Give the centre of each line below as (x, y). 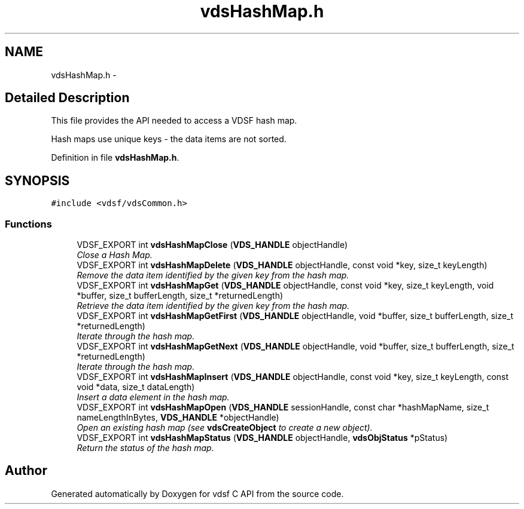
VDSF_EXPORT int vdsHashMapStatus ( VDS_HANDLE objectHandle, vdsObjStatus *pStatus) (262, 438)
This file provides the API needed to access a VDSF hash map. (174, 121)
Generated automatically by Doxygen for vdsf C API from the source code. (197, 493)
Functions (28, 224)
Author (26, 471)
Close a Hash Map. (115, 255)
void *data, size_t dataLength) (136, 387)
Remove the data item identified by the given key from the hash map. (213, 275)
